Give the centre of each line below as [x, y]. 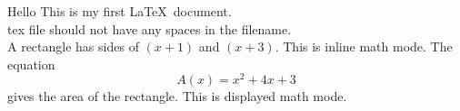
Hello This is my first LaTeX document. [120, 11]
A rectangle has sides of [73, 46]
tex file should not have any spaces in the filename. [150, 28]
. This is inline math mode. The [364, 46]
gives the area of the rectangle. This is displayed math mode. [177, 96]
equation [31, 64]
